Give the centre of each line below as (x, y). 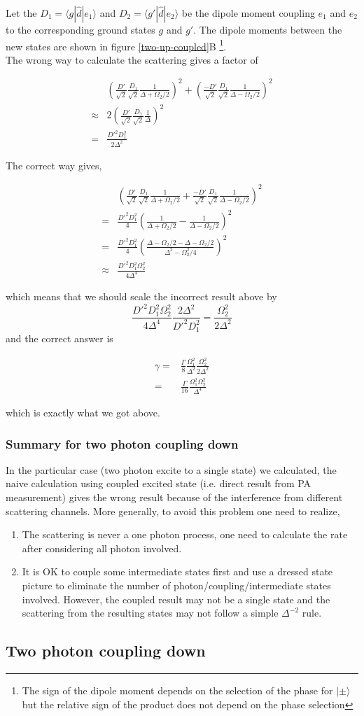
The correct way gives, (54, 165)
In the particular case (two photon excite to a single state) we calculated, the (171, 469)
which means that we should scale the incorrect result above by (141, 296)
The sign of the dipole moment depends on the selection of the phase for (177, 690)
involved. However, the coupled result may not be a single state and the (176, 599)
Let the (21, 13)
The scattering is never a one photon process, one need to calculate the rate (185, 534)
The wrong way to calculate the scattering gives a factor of (132, 59)
